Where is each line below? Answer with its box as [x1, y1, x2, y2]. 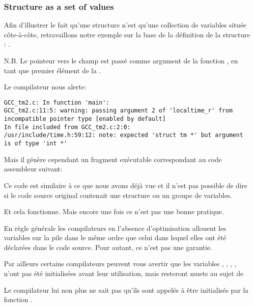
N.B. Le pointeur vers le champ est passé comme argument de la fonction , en [4, 56, 238, 65]
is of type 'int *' [4, 140, 67, 147]
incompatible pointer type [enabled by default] [4, 115, 166, 123]
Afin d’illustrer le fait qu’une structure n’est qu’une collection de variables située [4, 20, 247, 30]
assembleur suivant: [4, 164, 62, 174]
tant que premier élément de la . [4, 65, 101, 75]
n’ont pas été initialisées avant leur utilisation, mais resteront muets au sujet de [4, 268, 244, 278]
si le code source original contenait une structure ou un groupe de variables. [4, 190, 232, 200]
